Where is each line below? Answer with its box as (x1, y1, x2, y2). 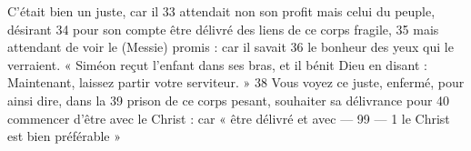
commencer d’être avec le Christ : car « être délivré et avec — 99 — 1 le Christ (7, 108, 450, 127)
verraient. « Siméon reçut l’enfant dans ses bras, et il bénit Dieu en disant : (7, 55, 427, 74)
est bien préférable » (7, 126, 121, 146)
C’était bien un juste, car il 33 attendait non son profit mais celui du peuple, (7, 2, 436, 20)
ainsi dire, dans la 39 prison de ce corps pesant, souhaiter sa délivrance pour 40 (7, 90, 450, 109)
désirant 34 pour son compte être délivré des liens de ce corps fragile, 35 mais (7, 19, 439, 38)
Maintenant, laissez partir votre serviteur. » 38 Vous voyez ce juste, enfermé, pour (7, 73, 465, 92)
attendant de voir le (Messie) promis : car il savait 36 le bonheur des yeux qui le (7, 37, 454, 56)
